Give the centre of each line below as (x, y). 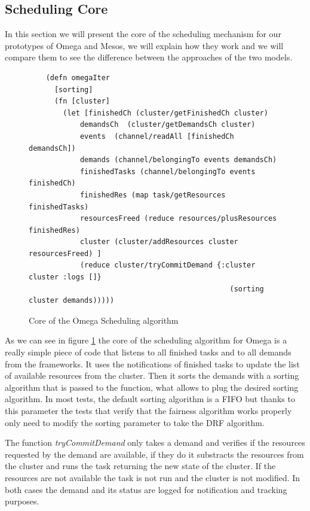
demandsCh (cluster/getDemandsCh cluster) (168, 125)
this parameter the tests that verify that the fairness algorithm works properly (148, 411)
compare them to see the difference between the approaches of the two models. (149, 57)
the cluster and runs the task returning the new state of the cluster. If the (140, 466)
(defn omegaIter (78, 77)
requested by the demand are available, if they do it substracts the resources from (154, 454)
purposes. (22, 501)
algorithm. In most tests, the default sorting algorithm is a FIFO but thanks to (150, 399)
